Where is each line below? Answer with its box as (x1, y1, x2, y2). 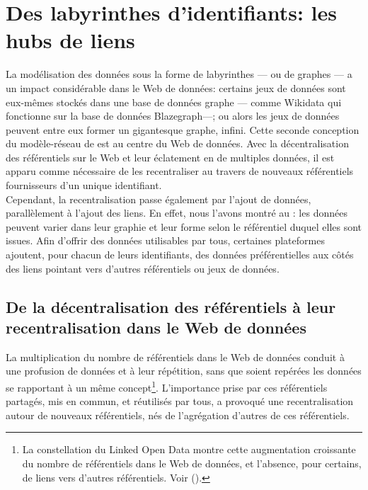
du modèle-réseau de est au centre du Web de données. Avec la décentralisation (6, 136, 349, 151)
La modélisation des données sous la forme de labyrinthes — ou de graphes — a (6, 67, 352, 81)
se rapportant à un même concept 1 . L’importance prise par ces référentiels (6, 378, 328, 394)
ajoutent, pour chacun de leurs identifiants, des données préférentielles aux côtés (6, 247, 354, 262)
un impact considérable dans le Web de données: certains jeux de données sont (6, 80, 346, 95)
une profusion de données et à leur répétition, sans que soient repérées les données (6, 363, 362, 378)
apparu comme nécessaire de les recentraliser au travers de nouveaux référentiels (6, 164, 354, 178)
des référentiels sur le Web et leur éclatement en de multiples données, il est (6, 149, 335, 164)
